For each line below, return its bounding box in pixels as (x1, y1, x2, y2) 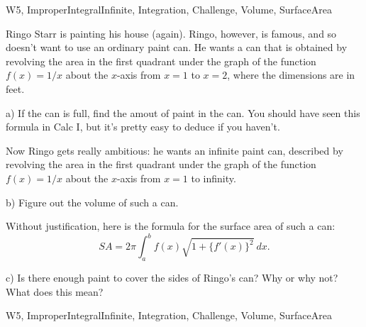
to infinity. (191, 170, 236, 185)
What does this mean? (6, 284, 104, 299)
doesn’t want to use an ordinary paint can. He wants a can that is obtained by (6, 40, 348, 55)
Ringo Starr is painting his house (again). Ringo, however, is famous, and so (6, 26, 337, 40)
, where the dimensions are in (227, 67, 355, 82)
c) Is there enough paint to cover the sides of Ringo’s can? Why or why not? (6, 270, 338, 285)
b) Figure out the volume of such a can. (6, 194, 179, 209)
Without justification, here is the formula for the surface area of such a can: (6, 218, 335, 233)
